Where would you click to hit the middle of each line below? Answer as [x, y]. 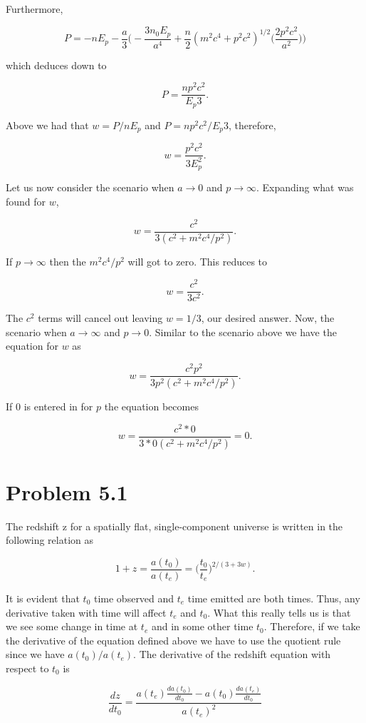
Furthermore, [35, 9]
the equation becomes [151, 406]
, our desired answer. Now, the [268, 318]
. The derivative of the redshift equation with [232, 654]
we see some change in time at [72, 626]
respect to [27, 668]
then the [68, 262]
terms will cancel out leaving [100, 318]
